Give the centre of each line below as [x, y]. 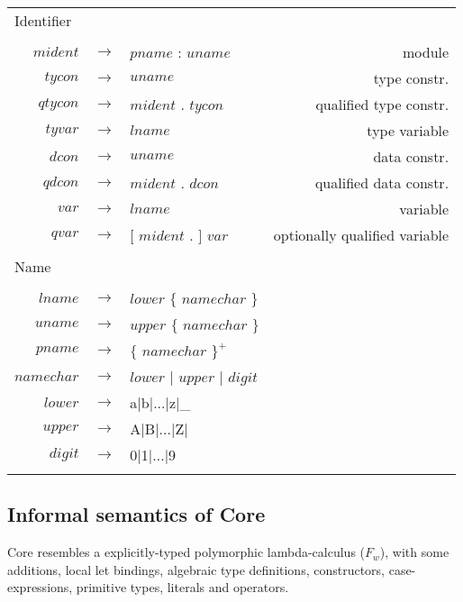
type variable [408, 130]
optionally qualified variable [361, 235]
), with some [414, 552]
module [426, 52]
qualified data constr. [382, 182]
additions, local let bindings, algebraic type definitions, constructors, [196, 569]
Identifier [43, 20]
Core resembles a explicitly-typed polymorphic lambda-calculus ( [186, 552]
